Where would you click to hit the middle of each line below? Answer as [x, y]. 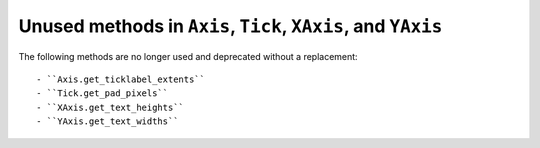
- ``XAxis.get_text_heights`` [110, 107]
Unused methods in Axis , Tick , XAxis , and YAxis [230, 26]
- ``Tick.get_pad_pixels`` [102, 93]
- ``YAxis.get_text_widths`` [107, 121]
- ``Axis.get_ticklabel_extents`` [120, 79]
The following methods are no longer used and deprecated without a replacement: [188, 56]
